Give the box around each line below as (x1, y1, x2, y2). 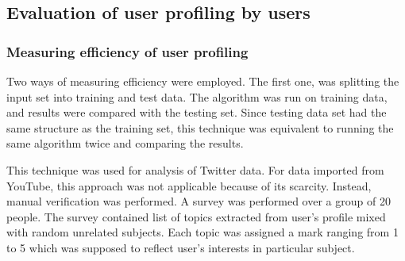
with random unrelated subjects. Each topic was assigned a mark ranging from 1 (6, 224, 399, 240)
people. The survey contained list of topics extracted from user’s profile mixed (6, 208, 386, 225)
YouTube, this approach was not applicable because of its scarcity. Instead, (6, 177, 372, 194)
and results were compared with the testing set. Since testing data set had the (6, 104, 387, 121)
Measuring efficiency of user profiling (6, 41, 249, 61)
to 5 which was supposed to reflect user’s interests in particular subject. (6, 239, 355, 255)
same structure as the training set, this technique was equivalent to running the (6, 119, 394, 136)
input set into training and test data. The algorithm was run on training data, (6, 88, 388, 105)
